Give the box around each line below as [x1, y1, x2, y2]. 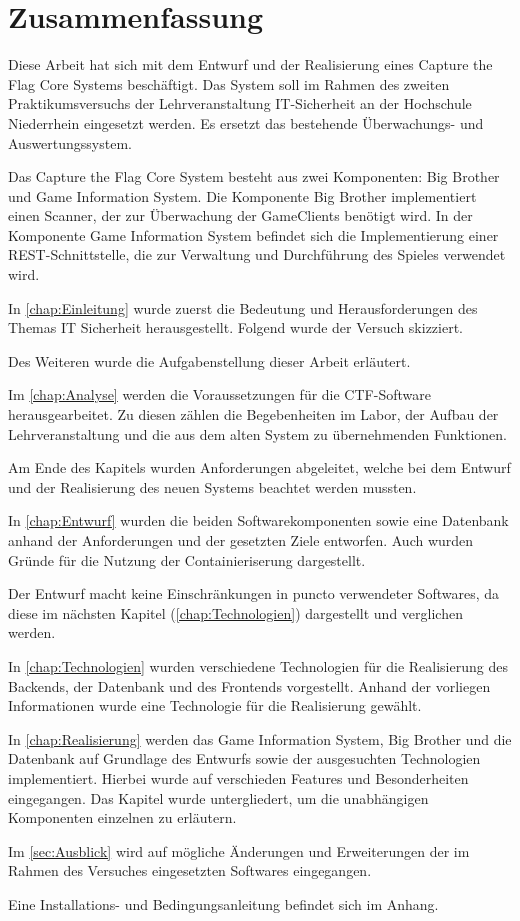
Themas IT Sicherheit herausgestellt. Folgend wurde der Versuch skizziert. [8, 317, 464, 338]
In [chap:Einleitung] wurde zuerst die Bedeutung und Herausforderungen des [8, 297, 478, 318]
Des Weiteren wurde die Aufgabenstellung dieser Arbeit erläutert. [8, 350, 411, 371]
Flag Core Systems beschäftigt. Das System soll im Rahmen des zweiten [8, 73, 450, 94]
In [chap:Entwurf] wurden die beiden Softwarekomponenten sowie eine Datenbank [8, 510, 509, 531]
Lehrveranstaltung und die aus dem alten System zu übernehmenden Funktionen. [8, 423, 507, 444]
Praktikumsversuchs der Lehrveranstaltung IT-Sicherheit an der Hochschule [8, 93, 472, 114]
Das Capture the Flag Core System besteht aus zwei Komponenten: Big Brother [8, 166, 500, 187]
